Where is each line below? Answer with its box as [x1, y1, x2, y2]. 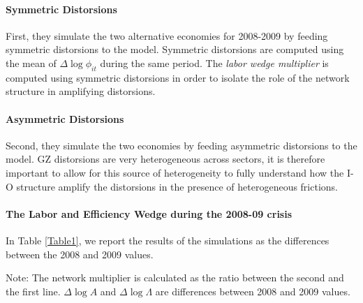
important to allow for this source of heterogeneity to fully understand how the [6, 165, 344, 179]
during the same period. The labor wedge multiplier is [100, 55, 329, 70]
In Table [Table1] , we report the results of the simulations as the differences [6, 232, 329, 247]
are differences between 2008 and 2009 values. [155, 283, 350, 298]
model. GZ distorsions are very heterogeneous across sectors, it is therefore [6, 151, 325, 166]
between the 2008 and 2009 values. [6, 246, 154, 261]
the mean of [6, 55, 57, 70]
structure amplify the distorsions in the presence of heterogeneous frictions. [16, 179, 338, 193]
